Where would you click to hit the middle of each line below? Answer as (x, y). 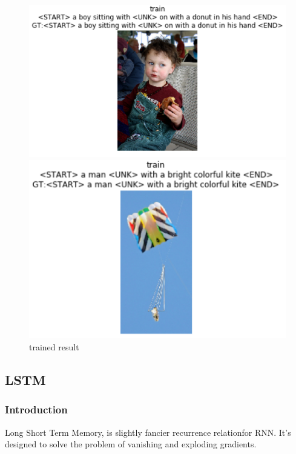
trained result (54, 346)
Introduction (36, 409)
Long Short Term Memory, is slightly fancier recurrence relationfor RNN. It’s (148, 432)
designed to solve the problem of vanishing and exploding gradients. (131, 444)
